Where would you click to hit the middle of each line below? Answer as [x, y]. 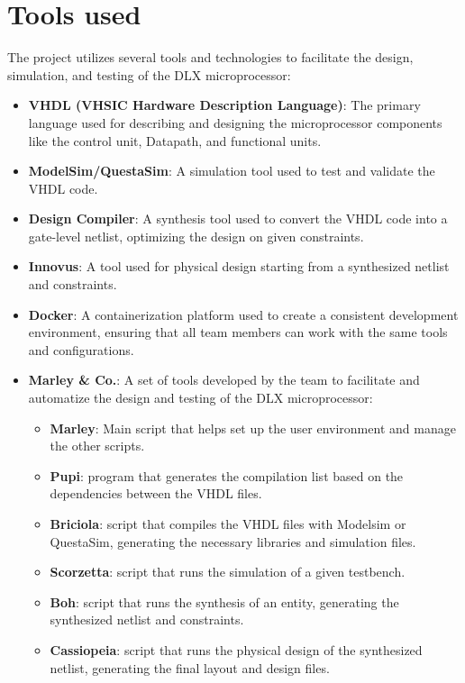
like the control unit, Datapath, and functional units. [175, 140]
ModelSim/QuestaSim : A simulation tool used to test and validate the [232, 171]
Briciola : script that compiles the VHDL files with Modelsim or [228, 524]
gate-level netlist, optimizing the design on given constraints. [196, 236]
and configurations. [81, 349]
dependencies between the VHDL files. [156, 493]
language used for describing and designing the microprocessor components [235, 122]
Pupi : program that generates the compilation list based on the [227, 475]
